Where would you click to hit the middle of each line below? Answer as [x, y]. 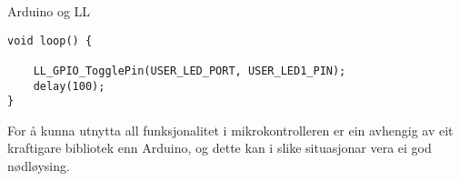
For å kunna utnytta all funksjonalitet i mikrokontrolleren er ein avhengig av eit [230, 130]
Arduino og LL [49, 11]
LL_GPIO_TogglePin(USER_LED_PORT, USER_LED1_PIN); [190, 70]
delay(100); [69, 86]
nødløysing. [39, 166]
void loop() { [50, 40]
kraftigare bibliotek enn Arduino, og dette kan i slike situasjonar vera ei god [220, 148]
